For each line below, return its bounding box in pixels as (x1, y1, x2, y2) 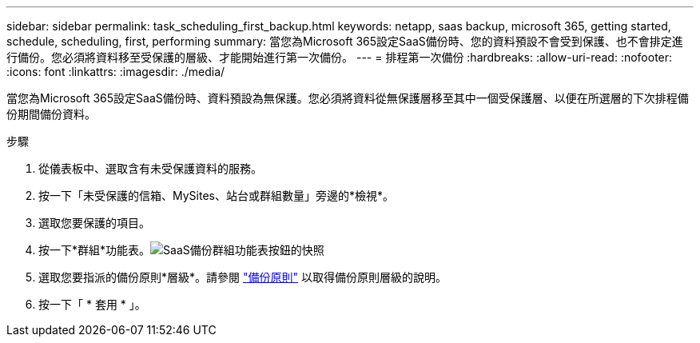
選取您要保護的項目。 (38, 216, 150, 229)
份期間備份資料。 (6, 107, 96, 121)
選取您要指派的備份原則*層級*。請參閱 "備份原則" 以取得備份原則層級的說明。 (38, 270, 447, 284)
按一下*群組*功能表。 (38, 243, 151, 257)
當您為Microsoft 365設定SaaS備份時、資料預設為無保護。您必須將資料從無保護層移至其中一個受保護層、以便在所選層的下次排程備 (6, 91, 689, 105)
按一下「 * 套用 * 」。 (38, 297, 146, 311)
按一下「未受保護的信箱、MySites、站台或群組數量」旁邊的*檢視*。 (38, 189, 394, 202)
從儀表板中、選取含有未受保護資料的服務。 (38, 162, 262, 175)
